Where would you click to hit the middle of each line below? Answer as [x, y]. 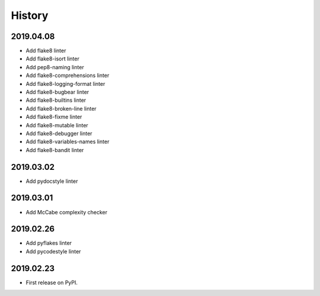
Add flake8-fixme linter [54, 117]
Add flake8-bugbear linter [57, 92]
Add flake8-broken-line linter [61, 108]
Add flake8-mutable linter [57, 125]
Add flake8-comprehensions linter [68, 75]
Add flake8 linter [46, 51]
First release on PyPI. [52, 282]
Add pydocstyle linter [52, 181]
